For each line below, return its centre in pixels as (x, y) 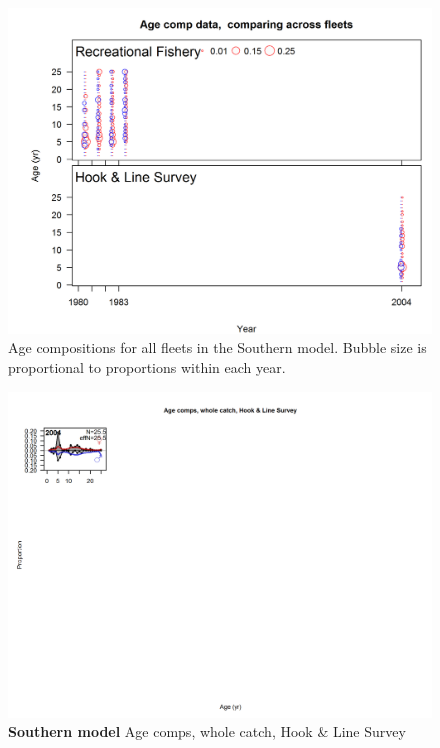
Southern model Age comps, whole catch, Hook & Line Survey (207, 731)
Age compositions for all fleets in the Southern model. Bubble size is (217, 347)
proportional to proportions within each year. (147, 367)
